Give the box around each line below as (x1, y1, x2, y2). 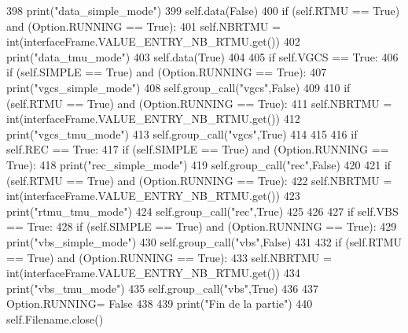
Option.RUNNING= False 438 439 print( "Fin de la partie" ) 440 (6, 295, 313, 312)
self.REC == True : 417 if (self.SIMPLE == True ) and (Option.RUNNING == (6, 141, 389, 157)
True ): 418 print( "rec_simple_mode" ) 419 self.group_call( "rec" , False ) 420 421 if (6, 156, 391, 172)
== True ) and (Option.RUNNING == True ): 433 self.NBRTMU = (6, 249, 332, 265)
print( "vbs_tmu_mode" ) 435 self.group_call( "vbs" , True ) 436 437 (6, 279, 319, 296)
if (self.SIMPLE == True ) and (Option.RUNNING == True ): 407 (6, 64, 327, 80)
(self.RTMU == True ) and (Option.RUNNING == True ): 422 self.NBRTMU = (6, 172, 392, 188)
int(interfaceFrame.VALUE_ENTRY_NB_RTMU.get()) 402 (6, 33, 300, 50)
